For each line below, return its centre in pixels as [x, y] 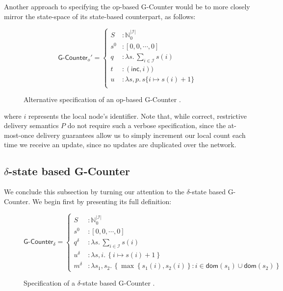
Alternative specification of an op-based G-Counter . [102, 99]
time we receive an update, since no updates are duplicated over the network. [120, 145]
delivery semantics [31, 125]
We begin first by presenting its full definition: [102, 201]
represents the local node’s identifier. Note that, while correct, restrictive [138, 116]
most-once [19, 135]
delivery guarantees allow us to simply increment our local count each [141, 135]
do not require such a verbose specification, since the [147, 125]
